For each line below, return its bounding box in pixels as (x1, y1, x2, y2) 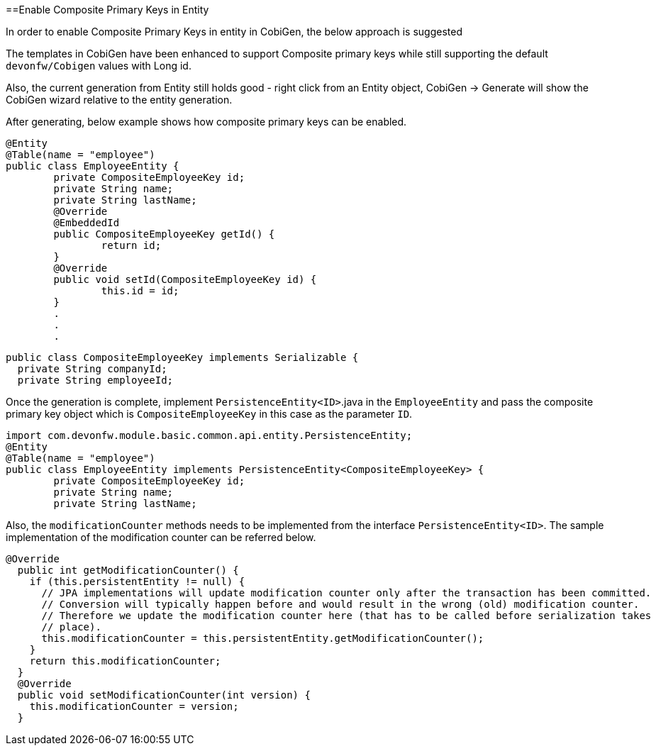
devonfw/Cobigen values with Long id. (6, 60, 191, 72)
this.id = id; (101, 285, 179, 296)
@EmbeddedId (53, 217, 120, 228)
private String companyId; (17, 363, 167, 374)
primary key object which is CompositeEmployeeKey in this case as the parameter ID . (6, 408, 413, 420)
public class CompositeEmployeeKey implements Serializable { (6, 352, 359, 363)
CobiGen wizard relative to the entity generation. (6, 94, 233, 106)
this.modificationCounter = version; (29, 701, 239, 712)
